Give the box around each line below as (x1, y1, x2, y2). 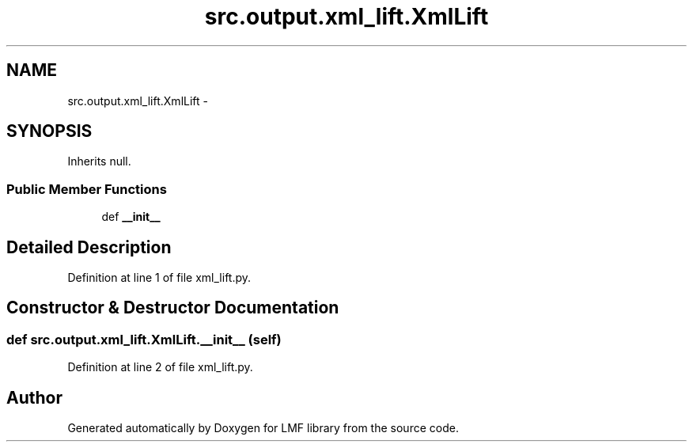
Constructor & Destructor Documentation (6, 298, 339, 318)
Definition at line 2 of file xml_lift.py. (67, 360, 253, 374)
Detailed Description (6, 237, 172, 257)
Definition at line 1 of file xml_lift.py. (67, 271, 252, 285)
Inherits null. (67, 154, 131, 169)
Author (6, 387, 62, 408)
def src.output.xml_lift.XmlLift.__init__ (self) (6, 331, 282, 347)
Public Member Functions (6, 180, 167, 197)
